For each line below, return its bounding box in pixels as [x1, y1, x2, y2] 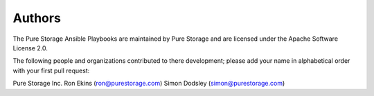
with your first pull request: [12, 66, 90, 75]
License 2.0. [12, 44, 48, 52]
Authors [12, 10, 62, 26]
